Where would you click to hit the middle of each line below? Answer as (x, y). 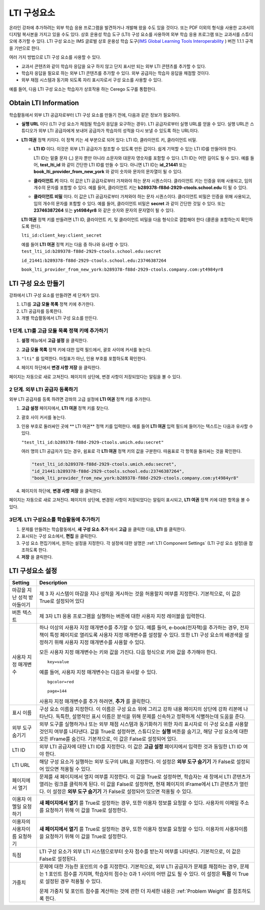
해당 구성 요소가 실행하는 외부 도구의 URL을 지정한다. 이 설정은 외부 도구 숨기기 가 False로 (137, 762)
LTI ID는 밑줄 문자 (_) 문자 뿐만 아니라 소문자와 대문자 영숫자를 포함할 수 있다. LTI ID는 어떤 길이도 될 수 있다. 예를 (141, 158)
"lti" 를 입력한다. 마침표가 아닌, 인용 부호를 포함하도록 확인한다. (84, 359)
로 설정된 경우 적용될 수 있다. (71, 881)
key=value (58, 662)
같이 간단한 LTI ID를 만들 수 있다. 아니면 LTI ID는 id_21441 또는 (127, 164)
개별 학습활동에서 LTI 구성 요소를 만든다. (60, 318)
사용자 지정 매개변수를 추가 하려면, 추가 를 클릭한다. (95, 701)
